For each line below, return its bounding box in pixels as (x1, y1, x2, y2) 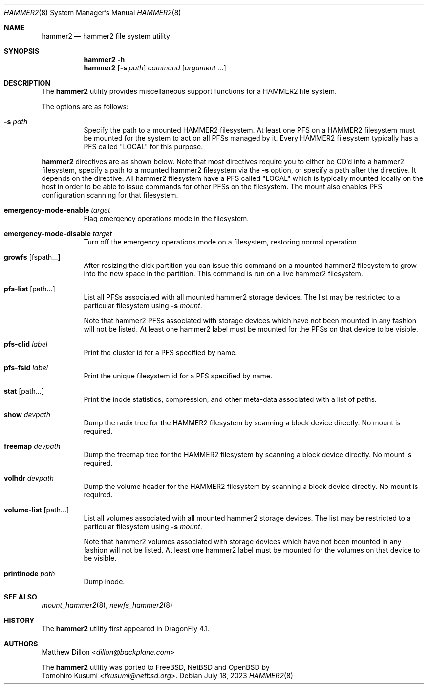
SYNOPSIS (4, 47, 40, 55)
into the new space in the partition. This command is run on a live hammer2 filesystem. (84, 269, 363, 278)
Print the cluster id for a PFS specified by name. (84, 348, 237, 356)
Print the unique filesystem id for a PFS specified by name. (84, 372, 272, 380)
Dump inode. (84, 577, 125, 586)
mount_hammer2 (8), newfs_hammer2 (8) (42, 601, 173, 609)
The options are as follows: (42, 102, 128, 111)
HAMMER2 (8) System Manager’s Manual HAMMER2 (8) (4, 8, 181, 17)
